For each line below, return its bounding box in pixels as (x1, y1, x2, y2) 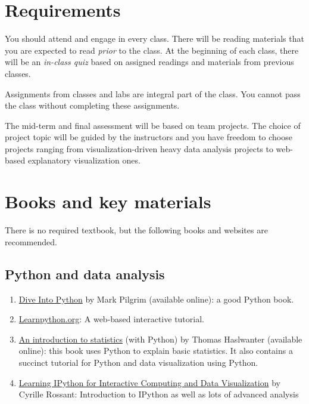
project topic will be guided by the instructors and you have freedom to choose (5, 131, 292, 143)
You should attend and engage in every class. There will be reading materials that (5, 32, 304, 45)
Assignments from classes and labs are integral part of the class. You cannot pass (5, 87, 301, 100)
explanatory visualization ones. (27, 154, 141, 166)
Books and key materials (5, 189, 211, 214)
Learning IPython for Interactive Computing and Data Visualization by (18, 376, 280, 388)
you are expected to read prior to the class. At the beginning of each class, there (5, 44, 299, 56)
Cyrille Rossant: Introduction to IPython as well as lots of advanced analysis (18, 388, 299, 400)
